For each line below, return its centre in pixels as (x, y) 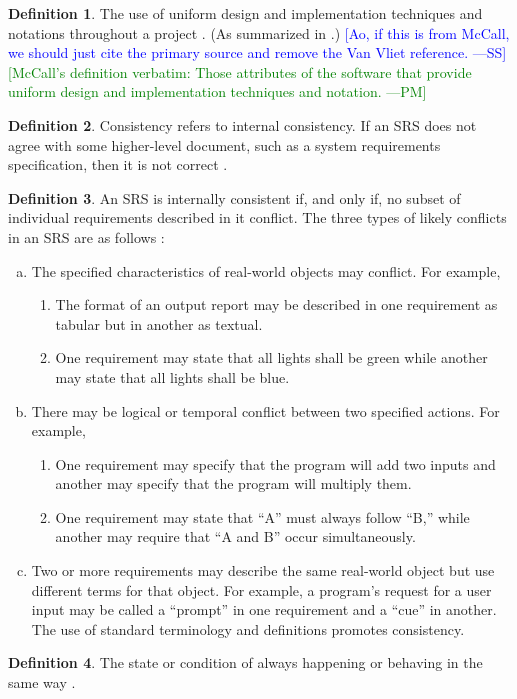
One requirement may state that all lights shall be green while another (271, 357)
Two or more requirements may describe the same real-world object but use (263, 570)
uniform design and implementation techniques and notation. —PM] (217, 91)
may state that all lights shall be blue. (172, 376)
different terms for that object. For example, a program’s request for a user (261, 589)
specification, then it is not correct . (118, 164)
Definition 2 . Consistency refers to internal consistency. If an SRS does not (242, 124)
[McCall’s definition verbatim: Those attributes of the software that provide (240, 71)
